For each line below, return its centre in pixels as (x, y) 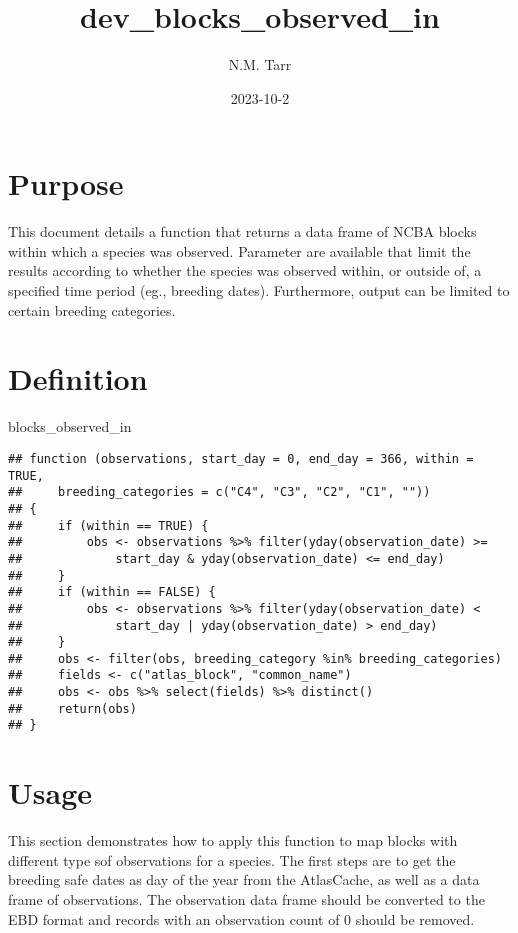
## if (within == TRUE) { (108, 525)
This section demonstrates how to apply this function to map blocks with (233, 840)
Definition (78, 378)
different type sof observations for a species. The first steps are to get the (232, 859)
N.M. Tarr (260, 64)
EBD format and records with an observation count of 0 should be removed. (241, 918)
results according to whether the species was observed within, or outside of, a (245, 270)
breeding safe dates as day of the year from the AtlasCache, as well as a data (244, 879)
